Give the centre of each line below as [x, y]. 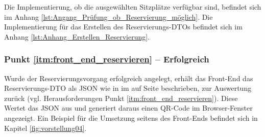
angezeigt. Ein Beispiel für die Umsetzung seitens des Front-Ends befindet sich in [131, 117]
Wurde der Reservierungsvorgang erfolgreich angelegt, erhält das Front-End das [129, 78]
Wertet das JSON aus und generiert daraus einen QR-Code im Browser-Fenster [128, 108]
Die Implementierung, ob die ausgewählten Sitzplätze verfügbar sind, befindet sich [133, 7]
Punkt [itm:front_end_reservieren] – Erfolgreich [107, 59]
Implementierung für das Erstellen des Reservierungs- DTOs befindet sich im [123, 27]
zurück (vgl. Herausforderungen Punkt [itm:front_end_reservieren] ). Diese [121, 98]
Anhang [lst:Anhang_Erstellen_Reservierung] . [77, 36]
